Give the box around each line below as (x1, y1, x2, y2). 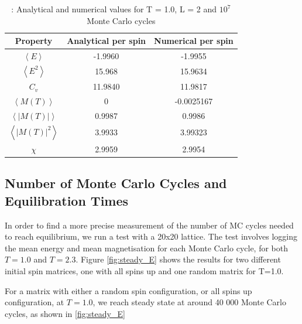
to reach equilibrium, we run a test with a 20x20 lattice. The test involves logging (5, 230, 298, 243)
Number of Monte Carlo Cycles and (5, 174, 227, 192)
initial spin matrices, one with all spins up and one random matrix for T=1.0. (5, 264, 284, 277)
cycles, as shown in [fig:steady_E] (5, 307, 125, 319)
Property (15, 35, 53, 47)
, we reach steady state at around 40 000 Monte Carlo (92, 296, 286, 308)
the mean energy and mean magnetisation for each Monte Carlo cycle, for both (5, 241, 288, 254)
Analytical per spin (67, 35, 146, 47)
